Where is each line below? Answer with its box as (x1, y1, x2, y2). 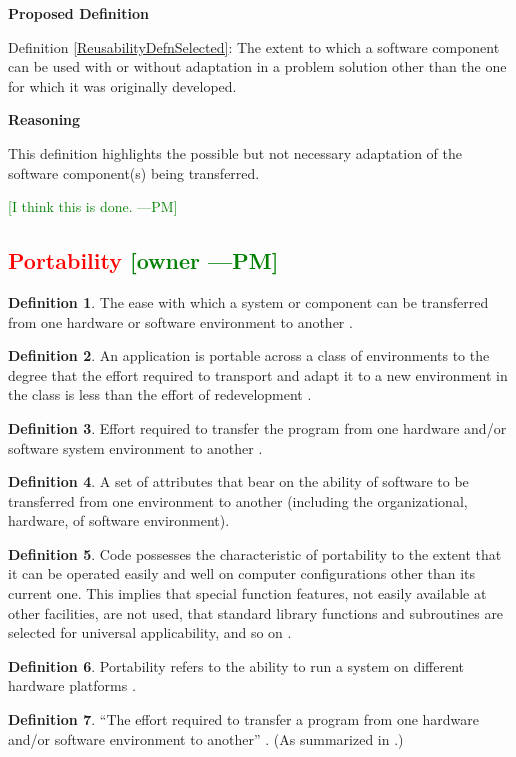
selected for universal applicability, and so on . (8, 622, 292, 643)
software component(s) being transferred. (8, 162, 260, 183)
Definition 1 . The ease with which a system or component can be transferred (8, 291, 489, 312)
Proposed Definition (8, 3, 149, 23)
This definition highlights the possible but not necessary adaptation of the (8, 142, 462, 163)
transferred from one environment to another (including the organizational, (8, 490, 468, 511)
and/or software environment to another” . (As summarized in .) (8, 728, 404, 749)
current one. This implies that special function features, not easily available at (8, 583, 487, 604)
